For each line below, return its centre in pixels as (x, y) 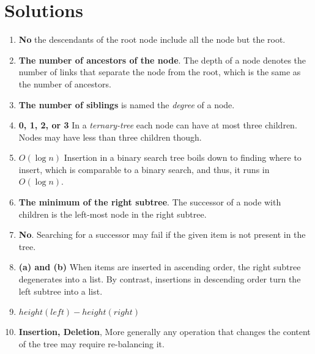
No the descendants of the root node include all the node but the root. (152, 39)
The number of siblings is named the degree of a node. (127, 104)
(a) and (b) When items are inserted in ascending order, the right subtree (160, 267)
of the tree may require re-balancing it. (91, 343)
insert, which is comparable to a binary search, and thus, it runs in (144, 169)
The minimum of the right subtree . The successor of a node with (150, 202)
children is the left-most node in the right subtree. (113, 214)
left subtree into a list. (61, 291)
